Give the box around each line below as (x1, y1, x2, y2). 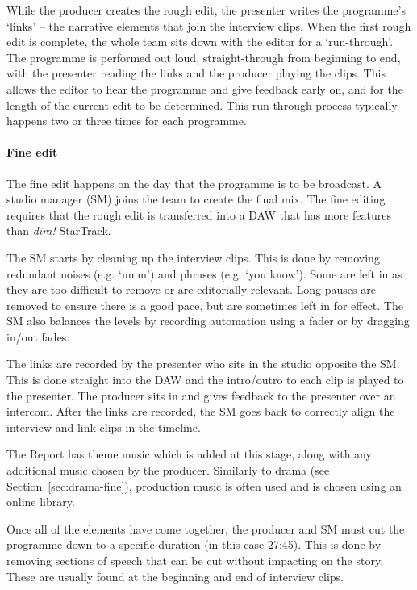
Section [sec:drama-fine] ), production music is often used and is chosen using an (6, 477, 402, 494)
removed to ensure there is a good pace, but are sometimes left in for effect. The (6, 296, 403, 313)
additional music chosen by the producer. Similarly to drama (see (6, 462, 330, 479)
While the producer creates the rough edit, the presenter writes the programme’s (6, 2, 406, 18)
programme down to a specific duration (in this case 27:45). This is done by (6, 536, 382, 553)
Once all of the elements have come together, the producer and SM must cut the (6, 520, 405, 537)
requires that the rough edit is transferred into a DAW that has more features (6, 206, 391, 223)
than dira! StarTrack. (6, 222, 111, 239)
